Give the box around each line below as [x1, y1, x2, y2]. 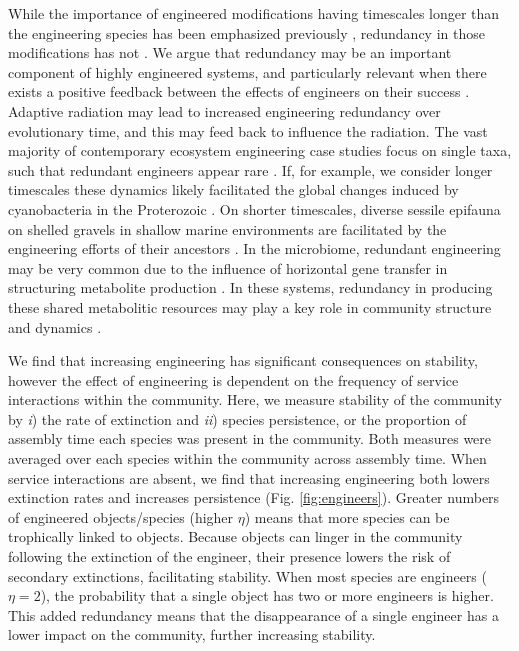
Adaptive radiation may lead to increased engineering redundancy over [8, 100, 441, 121]
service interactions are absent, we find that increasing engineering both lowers [8, 467, 490, 488]
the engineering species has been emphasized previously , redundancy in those [8, 22, 485, 43]
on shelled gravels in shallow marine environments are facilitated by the [8, 218, 447, 239]
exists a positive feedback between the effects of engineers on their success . [8, 81, 470, 102]
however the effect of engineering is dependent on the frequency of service [8, 369, 459, 390]
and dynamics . [8, 316, 102, 337]
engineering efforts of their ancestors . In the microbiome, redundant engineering [8, 238, 501, 259]
